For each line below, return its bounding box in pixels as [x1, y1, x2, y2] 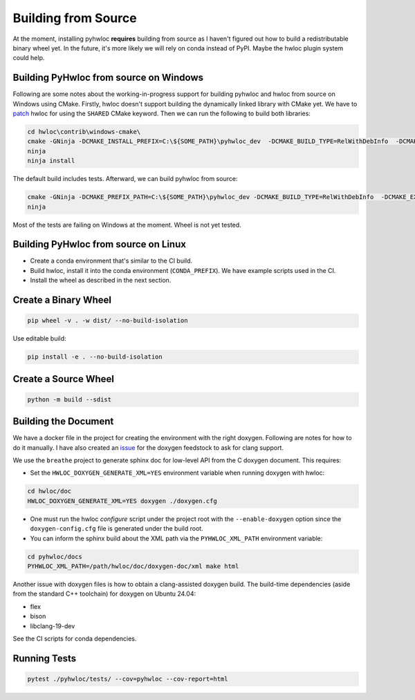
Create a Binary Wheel [12, 294, 112, 306]
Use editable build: [12, 334, 66, 343]
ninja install [27, 157, 75, 165]
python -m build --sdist [27, 395, 112, 404]
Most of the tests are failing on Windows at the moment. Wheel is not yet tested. [12, 220, 241, 229]
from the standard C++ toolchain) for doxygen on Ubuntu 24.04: [12, 589, 196, 598]
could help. [12, 54, 45, 62]
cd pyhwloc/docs [27, 553, 83, 560]
